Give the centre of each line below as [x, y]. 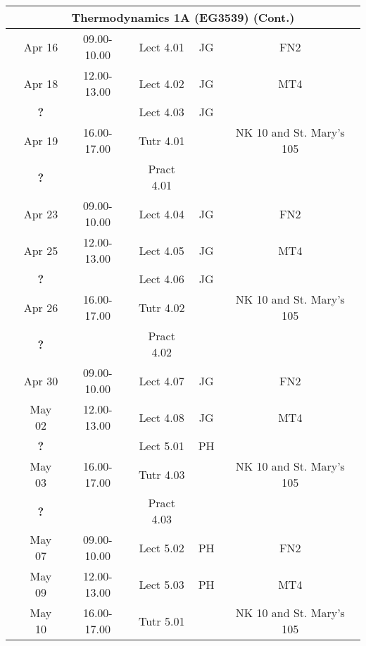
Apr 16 [41, 46]
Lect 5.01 [162, 446]
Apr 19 [41, 140]
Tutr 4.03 [162, 474]
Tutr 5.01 [162, 621]
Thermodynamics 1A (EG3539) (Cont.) [183, 17]
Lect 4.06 [162, 279]
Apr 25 [41, 250]
